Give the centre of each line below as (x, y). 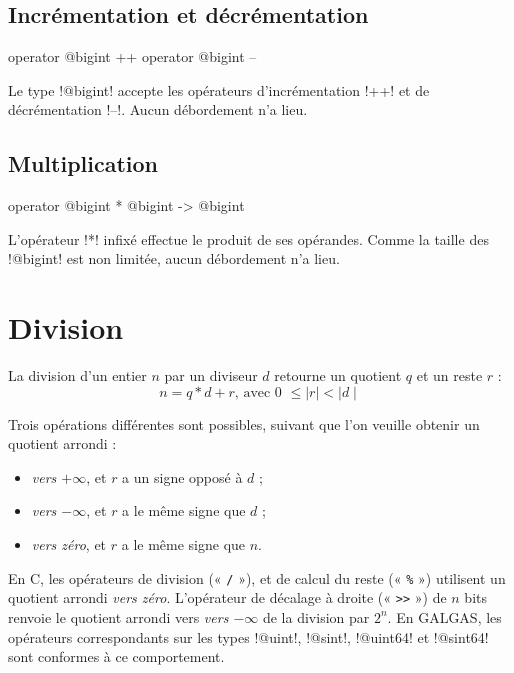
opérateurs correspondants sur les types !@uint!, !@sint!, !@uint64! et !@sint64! (248, 636)
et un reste (449, 375)
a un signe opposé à (182, 476)
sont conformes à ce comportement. (116, 656)
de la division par (316, 616)
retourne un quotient (338, 375)
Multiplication (83, 163)
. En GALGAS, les (444, 616)
